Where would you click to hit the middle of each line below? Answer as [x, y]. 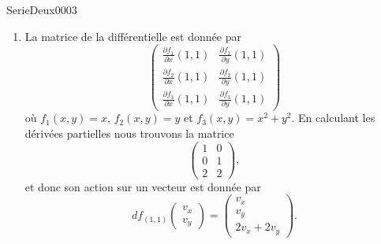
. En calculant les [333, 118]
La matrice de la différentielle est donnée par [133, 36]
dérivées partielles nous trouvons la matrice [129, 133]
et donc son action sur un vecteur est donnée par [143, 186]
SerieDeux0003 [42, 9]
